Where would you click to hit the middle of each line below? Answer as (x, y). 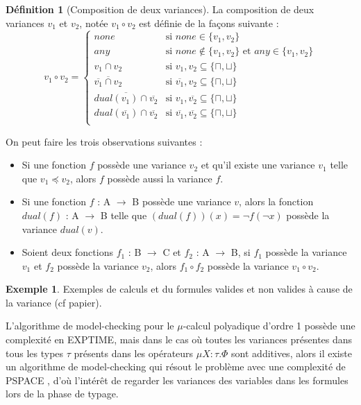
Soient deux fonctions (67, 252)
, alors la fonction (276, 201)
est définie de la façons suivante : (209, 23)
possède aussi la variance (160, 178)
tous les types (35, 353)
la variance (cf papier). (54, 302)
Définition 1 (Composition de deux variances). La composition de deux (160, 9)
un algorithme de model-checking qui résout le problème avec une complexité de (176, 367)
